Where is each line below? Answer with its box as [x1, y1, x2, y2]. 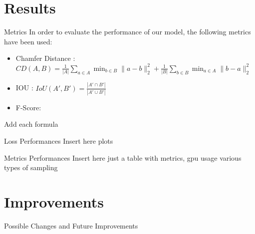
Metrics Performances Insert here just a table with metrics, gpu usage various [4, 152, 242, 163]
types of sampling [4, 162, 58, 173]
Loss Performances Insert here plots [4, 136, 113, 146]
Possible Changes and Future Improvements [4, 220, 138, 231]
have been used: [4, 36, 52, 46]
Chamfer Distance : [15, 53, 75, 63]
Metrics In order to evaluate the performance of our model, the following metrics [4, 26, 251, 37]
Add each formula [4, 119, 58, 129]
